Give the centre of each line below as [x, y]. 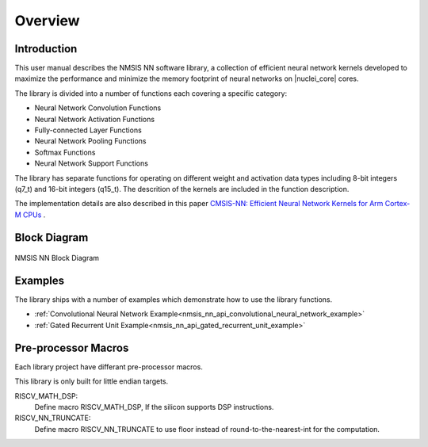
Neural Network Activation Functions [94, 119]
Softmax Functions [65, 152]
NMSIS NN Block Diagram [57, 258]
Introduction [46, 49]
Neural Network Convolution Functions [98, 108]
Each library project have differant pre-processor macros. [109, 367]
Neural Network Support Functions [91, 163]
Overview [47, 21]
